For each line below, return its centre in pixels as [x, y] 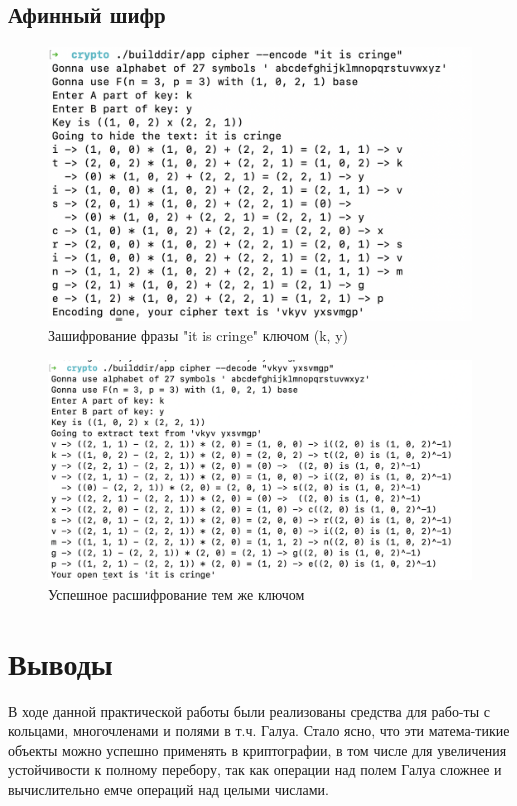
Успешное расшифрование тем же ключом [176, 593]
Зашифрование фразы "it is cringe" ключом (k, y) [198, 334]
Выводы [60, 662]
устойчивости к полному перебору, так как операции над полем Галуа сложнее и [255, 769]
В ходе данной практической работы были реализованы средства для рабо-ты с [249, 710]
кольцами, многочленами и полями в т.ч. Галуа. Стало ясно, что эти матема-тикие [259, 730]
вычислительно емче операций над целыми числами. [168, 788]
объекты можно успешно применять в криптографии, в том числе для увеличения [257, 749]
